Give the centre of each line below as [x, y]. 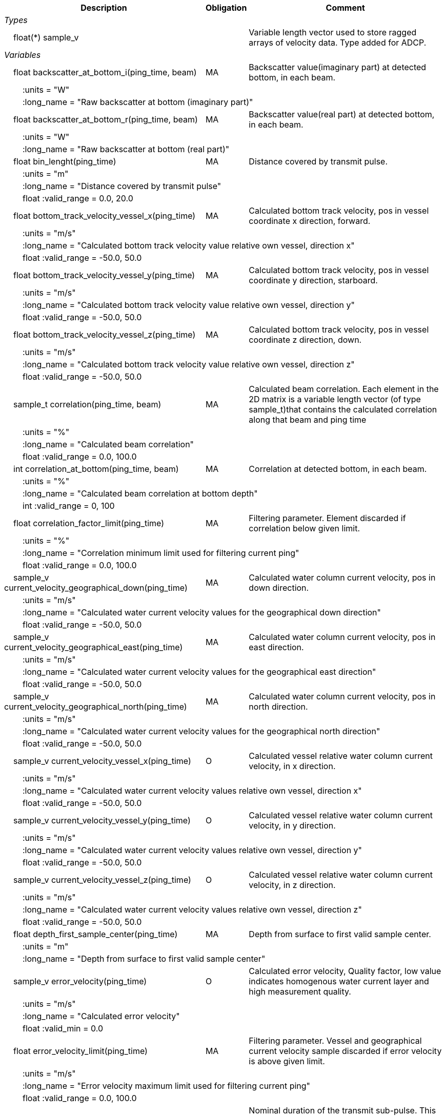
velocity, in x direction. [292, 766]
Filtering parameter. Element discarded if [327, 518]
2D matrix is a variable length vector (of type [335, 399]
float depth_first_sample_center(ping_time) [96, 934]
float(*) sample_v [46, 37]
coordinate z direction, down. [305, 340]
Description [104, 8]
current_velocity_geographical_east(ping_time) [94, 647]
